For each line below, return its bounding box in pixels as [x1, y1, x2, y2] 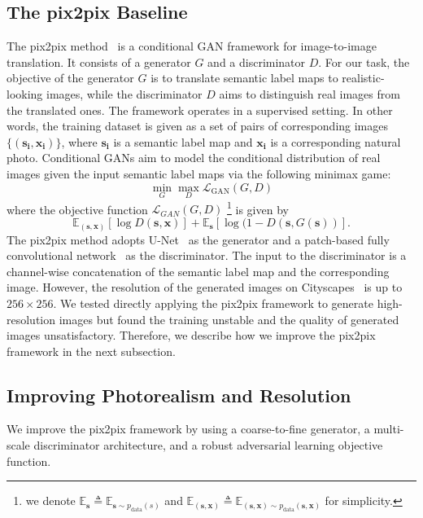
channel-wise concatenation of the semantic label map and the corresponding [7, 262, 390, 279]
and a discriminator [207, 53, 306, 70]
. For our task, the [318, 53, 410, 70]
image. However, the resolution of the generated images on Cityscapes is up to [7, 279, 403, 296]
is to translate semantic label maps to [150, 69, 338, 86]
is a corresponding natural [270, 133, 401, 150]
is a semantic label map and [113, 133, 253, 150]
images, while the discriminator [46, 85, 203, 102]
